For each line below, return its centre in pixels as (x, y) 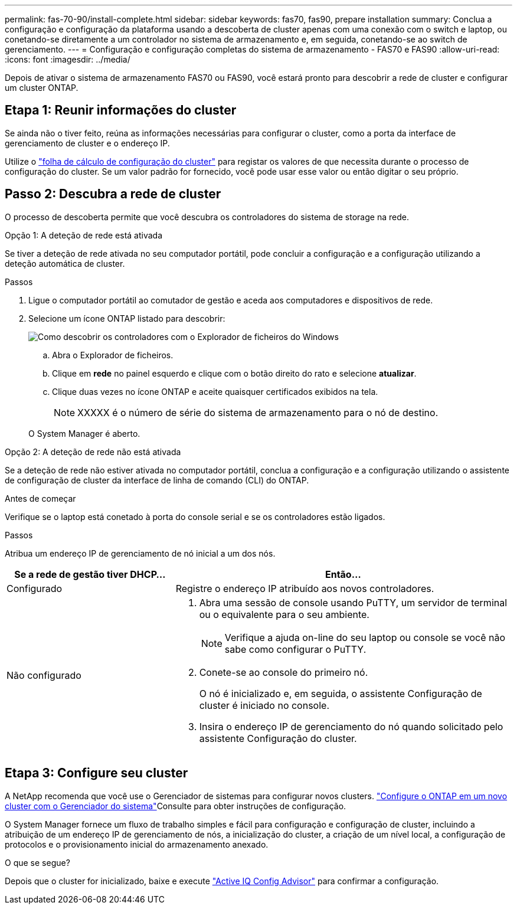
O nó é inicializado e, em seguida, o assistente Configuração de (341, 693)
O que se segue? (37, 862)
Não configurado (44, 675)
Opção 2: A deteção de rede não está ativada (93, 452)
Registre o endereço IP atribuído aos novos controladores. (305, 588)
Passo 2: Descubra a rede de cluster (113, 194)
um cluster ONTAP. (42, 88)
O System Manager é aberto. (84, 433)
